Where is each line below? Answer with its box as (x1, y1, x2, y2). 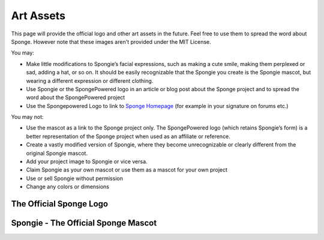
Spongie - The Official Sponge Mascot (11, 218, 157, 228)
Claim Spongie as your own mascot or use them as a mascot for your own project (26, 166, 228, 173)
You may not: (11, 113, 44, 121)
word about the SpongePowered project (26, 94, 125, 101)
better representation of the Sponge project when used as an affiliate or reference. (26, 133, 230, 140)
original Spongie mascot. (26, 149, 88, 157)
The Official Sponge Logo (11, 199, 108, 209)
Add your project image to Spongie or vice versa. (26, 158, 148, 165)
